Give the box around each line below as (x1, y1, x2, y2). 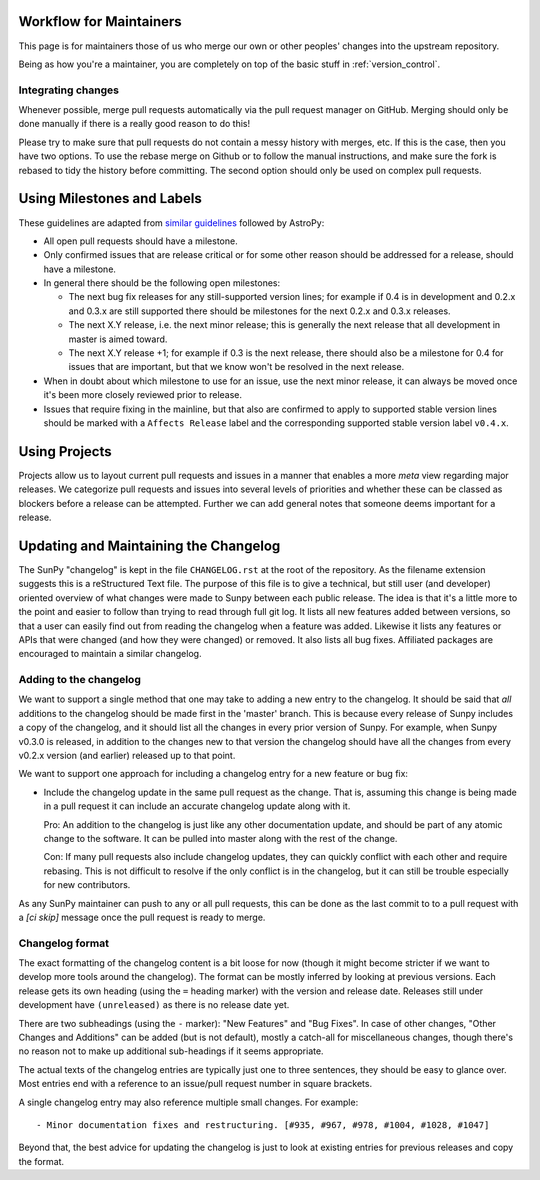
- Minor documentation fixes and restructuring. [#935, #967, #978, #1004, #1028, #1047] (36, 1119, 490, 1130)
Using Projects (18, 443, 112, 460)
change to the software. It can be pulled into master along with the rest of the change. (43, 832, 398, 844)
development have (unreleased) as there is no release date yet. (18, 999, 290, 1011)
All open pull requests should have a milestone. (43, 235, 239, 247)
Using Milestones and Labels (18, 190, 202, 207)
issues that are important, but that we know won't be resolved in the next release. (68, 361, 405, 373)
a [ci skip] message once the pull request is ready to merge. (18, 911, 266, 923)
